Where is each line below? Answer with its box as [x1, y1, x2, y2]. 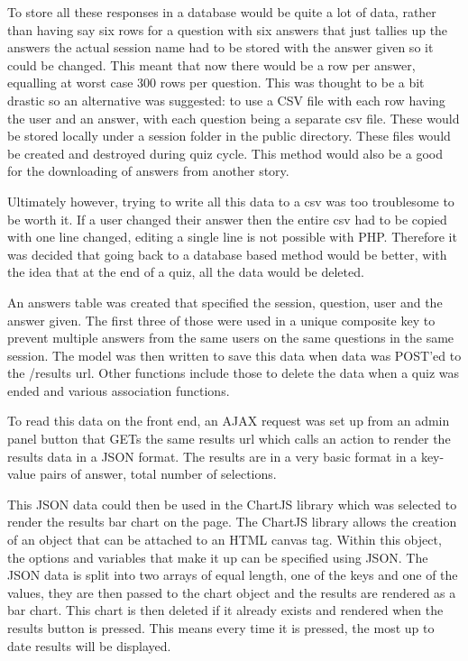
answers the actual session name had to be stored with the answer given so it [7, 38, 434, 57]
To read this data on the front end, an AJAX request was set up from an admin [7, 411, 450, 430]
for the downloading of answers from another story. [7, 161, 289, 180]
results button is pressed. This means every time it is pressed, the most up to [7, 619, 435, 637]
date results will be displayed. [7, 636, 171, 655]
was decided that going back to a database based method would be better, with [7, 244, 447, 263]
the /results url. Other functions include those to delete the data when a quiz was [7, 363, 459, 382]
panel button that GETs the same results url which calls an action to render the [7, 429, 451, 448]
